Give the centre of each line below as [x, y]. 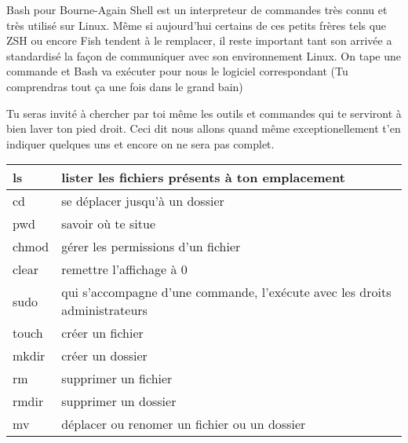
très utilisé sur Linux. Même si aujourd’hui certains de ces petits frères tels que [197, 25]
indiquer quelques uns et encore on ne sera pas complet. [140, 143]
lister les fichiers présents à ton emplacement [203, 178]
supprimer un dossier [119, 401]
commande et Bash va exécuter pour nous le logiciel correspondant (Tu [177, 71]
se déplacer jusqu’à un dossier [143, 201]
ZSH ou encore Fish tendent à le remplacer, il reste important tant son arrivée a [199, 40]
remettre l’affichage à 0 [124, 269]
